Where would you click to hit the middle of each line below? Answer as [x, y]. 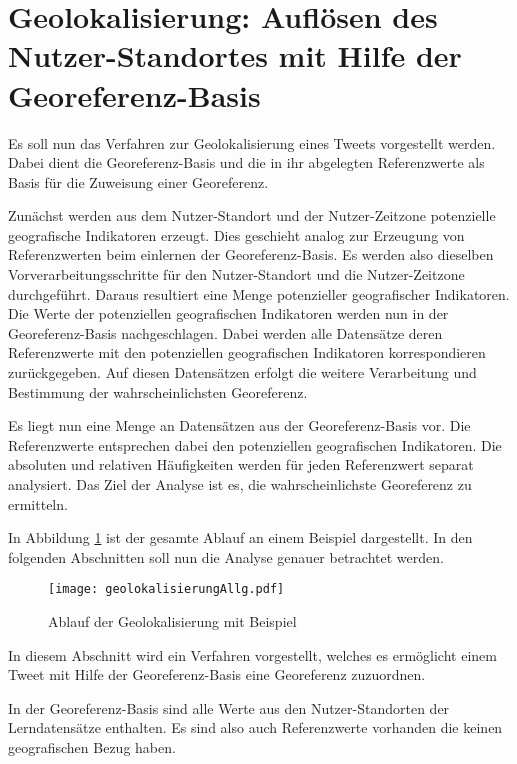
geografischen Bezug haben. [92, 747]
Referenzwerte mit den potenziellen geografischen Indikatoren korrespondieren [247, 352]
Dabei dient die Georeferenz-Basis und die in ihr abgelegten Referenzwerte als [246, 162]
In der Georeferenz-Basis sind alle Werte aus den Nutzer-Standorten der [229, 707]
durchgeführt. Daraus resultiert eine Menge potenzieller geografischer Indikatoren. [259, 293]
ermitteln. [38, 503]
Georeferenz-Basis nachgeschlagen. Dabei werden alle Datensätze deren [225, 332]
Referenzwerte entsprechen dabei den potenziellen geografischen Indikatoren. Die [255, 444]
